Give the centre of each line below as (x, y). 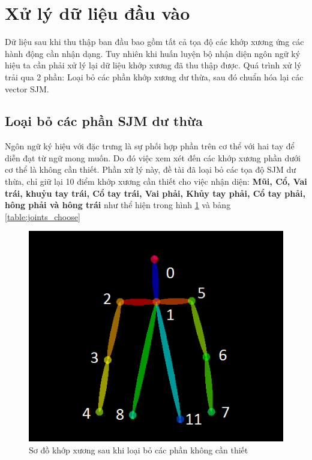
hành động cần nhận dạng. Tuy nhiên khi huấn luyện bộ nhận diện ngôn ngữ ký (153, 53)
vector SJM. (27, 88)
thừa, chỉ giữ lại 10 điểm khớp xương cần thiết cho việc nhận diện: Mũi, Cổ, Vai (156, 181)
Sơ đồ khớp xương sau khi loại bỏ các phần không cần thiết (139, 450)
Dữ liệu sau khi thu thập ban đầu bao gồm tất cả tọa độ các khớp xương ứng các (154, 42)
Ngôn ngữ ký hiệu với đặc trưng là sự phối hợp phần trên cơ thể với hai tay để (150, 146)
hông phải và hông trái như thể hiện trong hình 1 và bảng (118, 205)
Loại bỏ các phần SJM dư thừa (104, 121)
